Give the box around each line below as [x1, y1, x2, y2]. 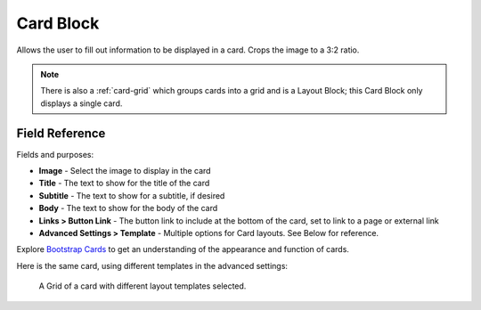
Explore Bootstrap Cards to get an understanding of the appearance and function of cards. [16, 244, 349, 255]
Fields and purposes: [16, 149, 94, 159]
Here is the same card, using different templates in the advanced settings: [16, 260, 289, 271]
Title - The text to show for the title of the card [38, 178, 210, 189]
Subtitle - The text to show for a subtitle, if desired [38, 190, 225, 200]
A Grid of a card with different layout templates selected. [38, 281, 247, 291]
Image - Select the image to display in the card [38, 166, 211, 176]
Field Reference [16, 126, 106, 141]
